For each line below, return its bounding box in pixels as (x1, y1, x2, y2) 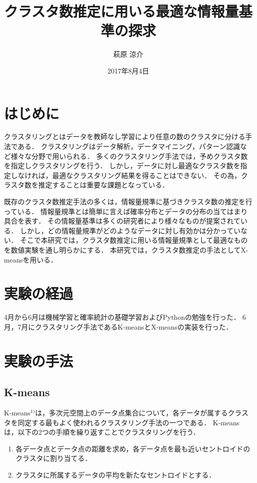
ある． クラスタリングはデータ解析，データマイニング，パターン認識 (17, 141, 240, 151)
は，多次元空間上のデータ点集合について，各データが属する (35, 408, 228, 418)
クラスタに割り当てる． (15, 453, 92, 463)
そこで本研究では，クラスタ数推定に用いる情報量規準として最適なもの (20, 235, 248, 245)
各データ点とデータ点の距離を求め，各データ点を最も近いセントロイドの (15, 443, 251, 453)
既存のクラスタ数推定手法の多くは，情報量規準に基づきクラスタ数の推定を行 (4, 196, 253, 206)
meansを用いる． (4, 254, 58, 264)
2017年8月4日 (108, 65, 149, 75)
